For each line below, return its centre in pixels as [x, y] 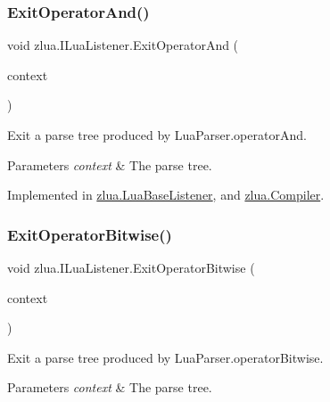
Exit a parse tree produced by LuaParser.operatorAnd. [157, 135]
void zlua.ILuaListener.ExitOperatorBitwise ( [131, 267]
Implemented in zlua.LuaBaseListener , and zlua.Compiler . [166, 195]
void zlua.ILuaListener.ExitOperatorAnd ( [123, 45]
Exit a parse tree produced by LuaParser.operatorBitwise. [165, 357]
